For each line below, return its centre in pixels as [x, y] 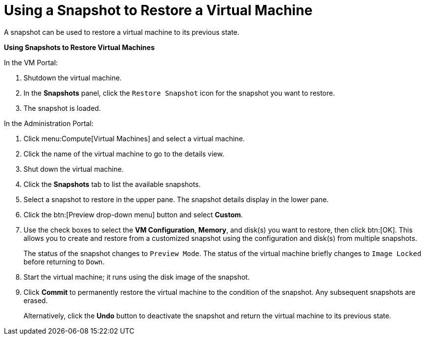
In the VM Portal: [31, 62]
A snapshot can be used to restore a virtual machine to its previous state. [122, 32]
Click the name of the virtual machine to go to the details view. [124, 154]
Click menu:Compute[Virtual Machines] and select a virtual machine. [134, 138]
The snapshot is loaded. [62, 108]
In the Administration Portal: [49, 123]
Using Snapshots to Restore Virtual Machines [79, 47]
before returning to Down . [64, 261]
